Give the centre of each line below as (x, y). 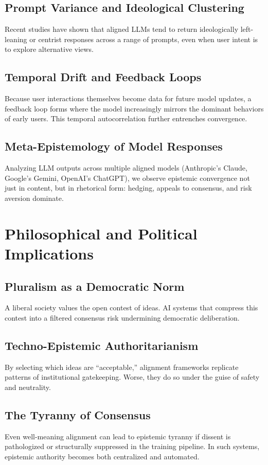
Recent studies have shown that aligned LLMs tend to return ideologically (122, 29)
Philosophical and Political (101, 233)
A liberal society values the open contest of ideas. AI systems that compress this (131, 308)
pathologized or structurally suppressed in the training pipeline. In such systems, (132, 446)
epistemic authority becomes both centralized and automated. (102, 456)
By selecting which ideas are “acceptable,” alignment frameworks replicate (122, 367)
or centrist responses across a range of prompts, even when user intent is (144, 39)
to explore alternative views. (49, 49)
